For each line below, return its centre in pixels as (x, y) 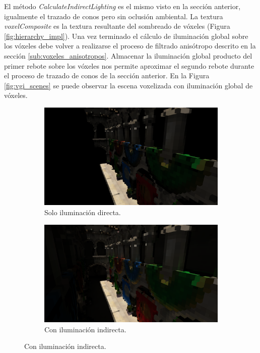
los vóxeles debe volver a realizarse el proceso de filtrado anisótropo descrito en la (130, 46)
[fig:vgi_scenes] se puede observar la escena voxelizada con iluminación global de (128, 85)
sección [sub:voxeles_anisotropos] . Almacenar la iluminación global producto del (128, 55)
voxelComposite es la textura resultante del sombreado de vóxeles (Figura (117, 26)
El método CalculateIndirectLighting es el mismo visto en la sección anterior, (122, 6)
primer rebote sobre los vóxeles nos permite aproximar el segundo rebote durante (129, 65)
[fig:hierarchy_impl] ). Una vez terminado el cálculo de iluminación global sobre (126, 36)
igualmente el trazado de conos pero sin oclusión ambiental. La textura (114, 16)
